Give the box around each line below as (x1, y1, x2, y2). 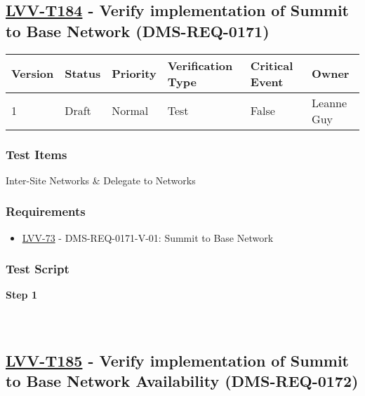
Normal (112, 102, 149, 119)
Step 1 (6, 287, 37, 302)
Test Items (6, 145, 67, 163)
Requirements (6, 203, 86, 220)
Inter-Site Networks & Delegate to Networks (6, 172, 196, 187)
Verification (167, 57, 233, 74)
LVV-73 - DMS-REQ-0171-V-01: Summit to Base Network (22, 230, 274, 245)
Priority (112, 65, 157, 82)
